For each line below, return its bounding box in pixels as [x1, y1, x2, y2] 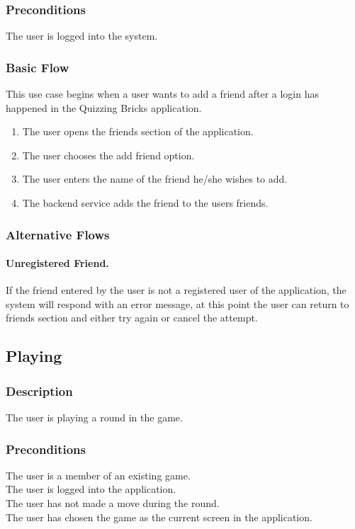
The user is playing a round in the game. [6, 410, 183, 425]
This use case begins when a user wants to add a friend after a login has [6, 86, 320, 101]
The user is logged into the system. [6, 28, 158, 43]
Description [6, 382, 73, 399]
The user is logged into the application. [6, 482, 176, 496]
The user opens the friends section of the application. [22, 124, 254, 139]
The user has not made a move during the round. [6, 496, 220, 511]
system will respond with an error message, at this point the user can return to [6, 296, 349, 311]
